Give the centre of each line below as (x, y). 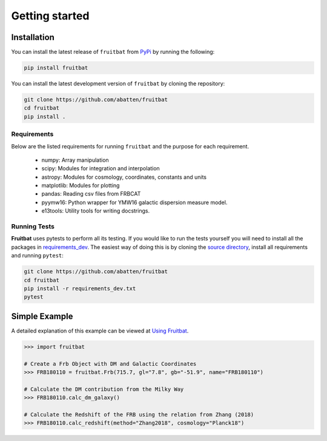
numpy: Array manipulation (75, 160)
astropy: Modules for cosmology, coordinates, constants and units (124, 177)
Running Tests (33, 227)
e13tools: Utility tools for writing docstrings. (96, 211)
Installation (33, 37)
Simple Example (42, 316)
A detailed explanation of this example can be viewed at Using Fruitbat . (100, 331)
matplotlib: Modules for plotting (81, 185)
